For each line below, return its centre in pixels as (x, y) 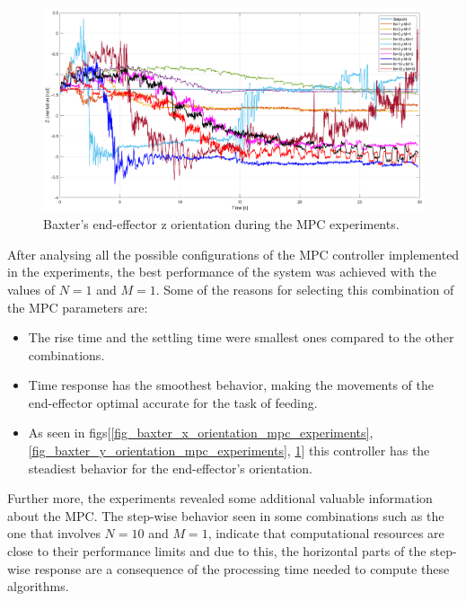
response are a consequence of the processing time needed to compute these (242, 568)
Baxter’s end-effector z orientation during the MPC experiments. (221, 224)
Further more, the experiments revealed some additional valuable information (220, 498)
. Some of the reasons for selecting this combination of (305, 289)
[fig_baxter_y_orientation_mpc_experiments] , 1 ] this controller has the (229, 451)
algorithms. (38, 586)
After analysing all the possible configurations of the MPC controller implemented (233, 254)
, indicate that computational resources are (326, 533)
